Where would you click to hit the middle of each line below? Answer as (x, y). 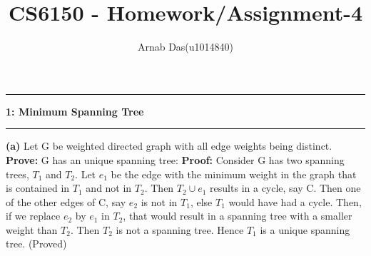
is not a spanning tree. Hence (180, 229)
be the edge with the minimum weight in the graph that (234, 174)
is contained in (38, 188)
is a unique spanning (305, 229)
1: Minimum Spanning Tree (75, 111)
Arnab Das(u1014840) (185, 47)
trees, (17, 174)
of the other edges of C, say (66, 201)
